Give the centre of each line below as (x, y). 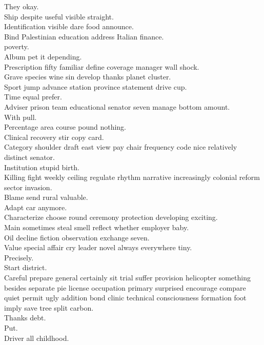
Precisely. (19, 257)
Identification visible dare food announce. (69, 26)
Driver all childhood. (37, 338)
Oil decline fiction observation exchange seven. (77, 237)
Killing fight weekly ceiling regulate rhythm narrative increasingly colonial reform (132, 177)
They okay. (22, 6)
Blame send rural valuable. (46, 197)
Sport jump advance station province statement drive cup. (96, 86)
